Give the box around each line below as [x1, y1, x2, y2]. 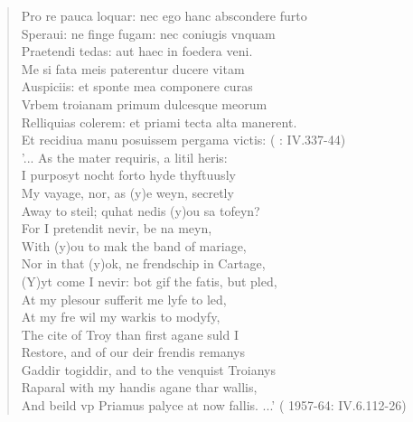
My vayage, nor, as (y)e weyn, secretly [21, 183, 234, 202]
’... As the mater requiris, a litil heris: [21, 147, 228, 166]
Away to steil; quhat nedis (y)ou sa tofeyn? [21, 201, 260, 220]
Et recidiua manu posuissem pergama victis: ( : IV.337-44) [21, 130, 346, 149]
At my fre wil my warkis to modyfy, [21, 307, 221, 326]
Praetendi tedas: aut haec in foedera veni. [21, 42, 253, 61]
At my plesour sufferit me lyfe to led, [21, 289, 227, 308]
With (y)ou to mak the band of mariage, [21, 236, 247, 255]
